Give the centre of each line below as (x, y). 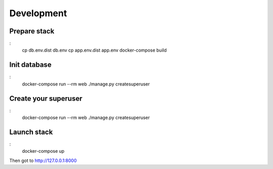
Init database (30, 65)
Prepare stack (32, 31)
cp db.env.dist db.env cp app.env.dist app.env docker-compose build (94, 50)
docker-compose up (43, 151)
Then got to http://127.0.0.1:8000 (43, 160)
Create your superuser (46, 98)
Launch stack (31, 132)
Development (38, 13)
